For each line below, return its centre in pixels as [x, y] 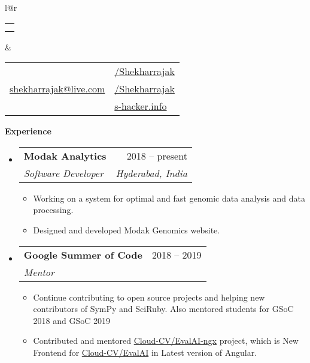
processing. [53, 210]
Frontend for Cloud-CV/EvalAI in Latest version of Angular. [145, 352]
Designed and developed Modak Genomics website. [127, 229]
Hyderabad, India [151, 173]
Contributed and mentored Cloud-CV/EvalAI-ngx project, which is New [166, 340]
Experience [28, 131]
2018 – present [157, 155]
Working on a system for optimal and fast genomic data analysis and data [169, 198]
